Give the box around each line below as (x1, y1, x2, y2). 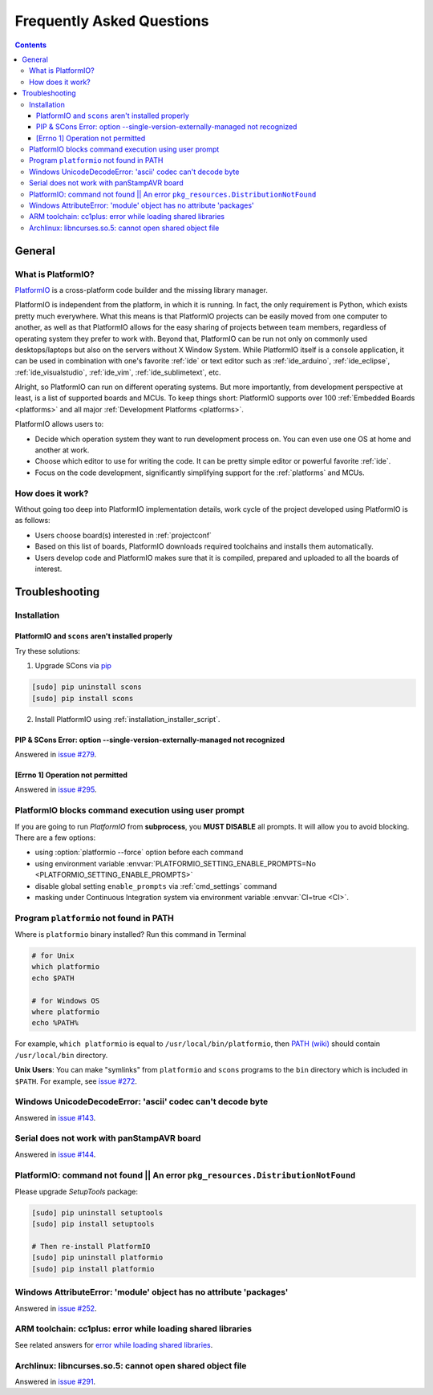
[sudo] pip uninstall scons (31, 683, 142, 691)
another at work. (34, 445, 90, 455)
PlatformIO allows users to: (14, 420, 104, 429)
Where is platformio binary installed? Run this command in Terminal (14, 930, 246, 939)
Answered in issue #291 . (14, 1377, 96, 1386)
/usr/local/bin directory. (14, 1050, 108, 1060)
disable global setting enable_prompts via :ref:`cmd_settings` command (34, 881, 277, 890)
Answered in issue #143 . (14, 1113, 96, 1122)
